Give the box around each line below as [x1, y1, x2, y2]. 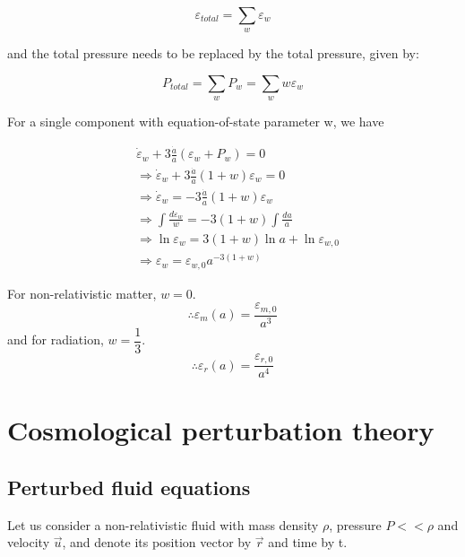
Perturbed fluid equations [7, 473, 251, 500]
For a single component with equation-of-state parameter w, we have [7, 112, 384, 131]
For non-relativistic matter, [7, 283, 157, 302]
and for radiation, [7, 330, 104, 349]
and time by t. [268, 533, 348, 552]
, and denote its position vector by [62, 533, 252, 552]
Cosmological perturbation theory [7, 412, 435, 448]
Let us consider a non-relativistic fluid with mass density [7, 515, 319, 534]
